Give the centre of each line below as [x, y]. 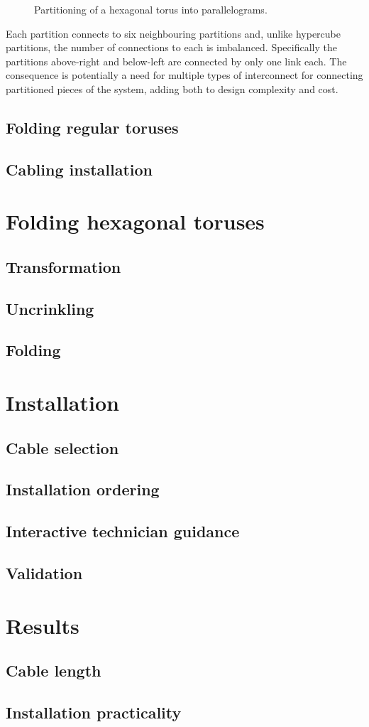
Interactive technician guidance [123, 531]
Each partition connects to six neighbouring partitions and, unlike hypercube [173, 33]
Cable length [54, 671]
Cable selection [62, 447]
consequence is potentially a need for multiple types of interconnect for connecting [184, 75]
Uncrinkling [50, 308]
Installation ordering [83, 489]
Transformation [64, 266]
